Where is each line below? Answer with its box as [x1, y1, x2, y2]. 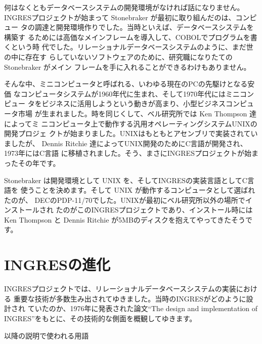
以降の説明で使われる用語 [4, 330, 89, 340]
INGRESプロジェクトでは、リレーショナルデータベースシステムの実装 [4, 283, 236, 294]
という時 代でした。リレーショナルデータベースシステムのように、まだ [11, 41, 246, 52]
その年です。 [18, 157, 60, 168]
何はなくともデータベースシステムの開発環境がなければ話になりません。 [4, 2, 244, 12]
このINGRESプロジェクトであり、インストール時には [77, 204, 253, 215]
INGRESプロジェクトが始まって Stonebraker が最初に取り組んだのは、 [4, 12, 236, 22]
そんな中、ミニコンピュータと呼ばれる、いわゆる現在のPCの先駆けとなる [4, 78, 248, 89]
